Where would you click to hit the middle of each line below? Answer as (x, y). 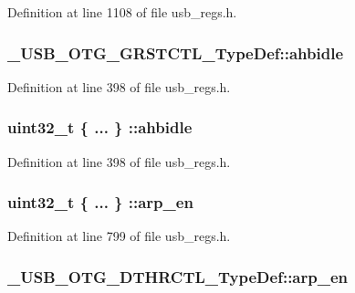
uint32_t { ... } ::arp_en (100, 202)
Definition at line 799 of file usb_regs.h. (119, 236)
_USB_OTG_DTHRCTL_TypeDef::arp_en (177, 276)
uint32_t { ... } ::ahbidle (100, 127)
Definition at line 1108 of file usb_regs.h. (122, 12)
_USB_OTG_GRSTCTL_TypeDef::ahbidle (176, 52)
